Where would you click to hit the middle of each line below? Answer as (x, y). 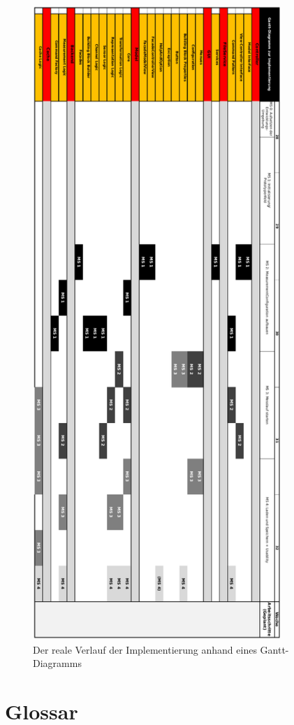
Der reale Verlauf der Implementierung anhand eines (145, 649)
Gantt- (274, 649)
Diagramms (57, 663)
